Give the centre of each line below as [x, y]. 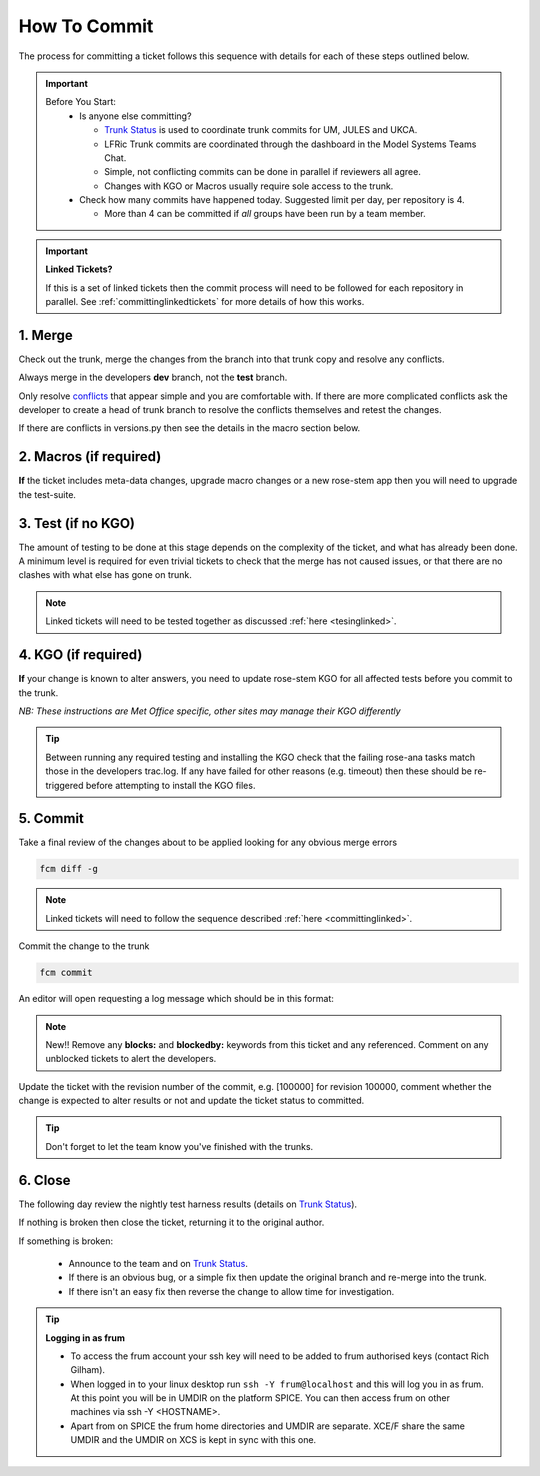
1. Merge [46, 335]
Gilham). [87, 1370]
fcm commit [66, 973]
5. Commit [51, 818]
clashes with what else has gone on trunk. [105, 575]
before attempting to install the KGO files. [170, 785]
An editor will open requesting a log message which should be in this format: [176, 999]
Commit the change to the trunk [84, 946]
